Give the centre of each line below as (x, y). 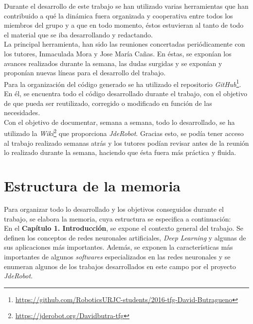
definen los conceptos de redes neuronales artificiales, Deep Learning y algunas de (125, 237)
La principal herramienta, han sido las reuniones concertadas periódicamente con (125, 44)
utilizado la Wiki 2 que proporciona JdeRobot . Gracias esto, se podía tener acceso (124, 133)
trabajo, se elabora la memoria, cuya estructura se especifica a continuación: (117, 218)
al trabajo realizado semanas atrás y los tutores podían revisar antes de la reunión (126, 143)
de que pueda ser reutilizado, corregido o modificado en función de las (108, 103)
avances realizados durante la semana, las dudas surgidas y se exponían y (113, 63)
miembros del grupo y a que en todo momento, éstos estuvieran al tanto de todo (124, 25)
